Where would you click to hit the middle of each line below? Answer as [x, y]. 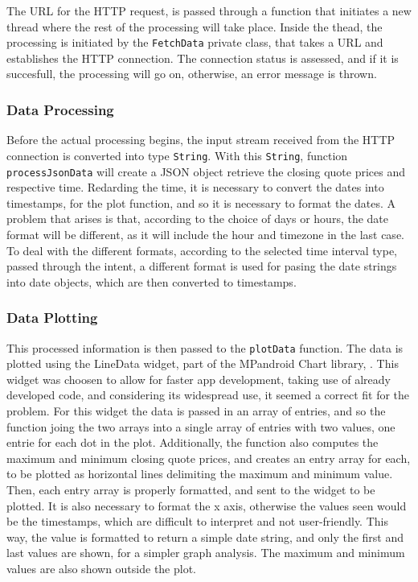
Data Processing [60, 109]
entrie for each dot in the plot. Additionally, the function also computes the [193, 442]
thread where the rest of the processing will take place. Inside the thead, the [195, 26]
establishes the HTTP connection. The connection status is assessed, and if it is [203, 58]
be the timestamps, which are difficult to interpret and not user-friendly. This [197, 521]
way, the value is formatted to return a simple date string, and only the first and [205, 537]
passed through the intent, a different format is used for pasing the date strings [202, 266]
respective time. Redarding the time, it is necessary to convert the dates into [195, 187]
